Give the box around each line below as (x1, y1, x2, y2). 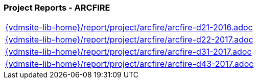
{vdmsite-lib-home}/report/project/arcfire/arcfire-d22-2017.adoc (5, 34, 253, 45)
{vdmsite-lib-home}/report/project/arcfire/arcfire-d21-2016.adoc (5, 22, 253, 33)
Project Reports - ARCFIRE (4, 3, 110, 13)
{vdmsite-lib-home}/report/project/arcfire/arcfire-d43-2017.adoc (5, 59, 254, 69)
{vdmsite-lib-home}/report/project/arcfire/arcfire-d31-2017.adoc (5, 47, 252, 57)
